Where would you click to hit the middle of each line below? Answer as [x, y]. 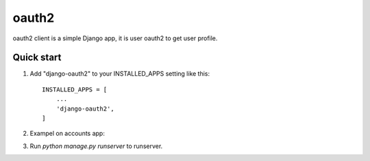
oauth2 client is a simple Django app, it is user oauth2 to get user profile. [115, 38]
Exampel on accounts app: [67, 134]
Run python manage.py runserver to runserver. [96, 146]
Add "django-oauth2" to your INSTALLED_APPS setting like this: [120, 74]
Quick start [37, 58]
